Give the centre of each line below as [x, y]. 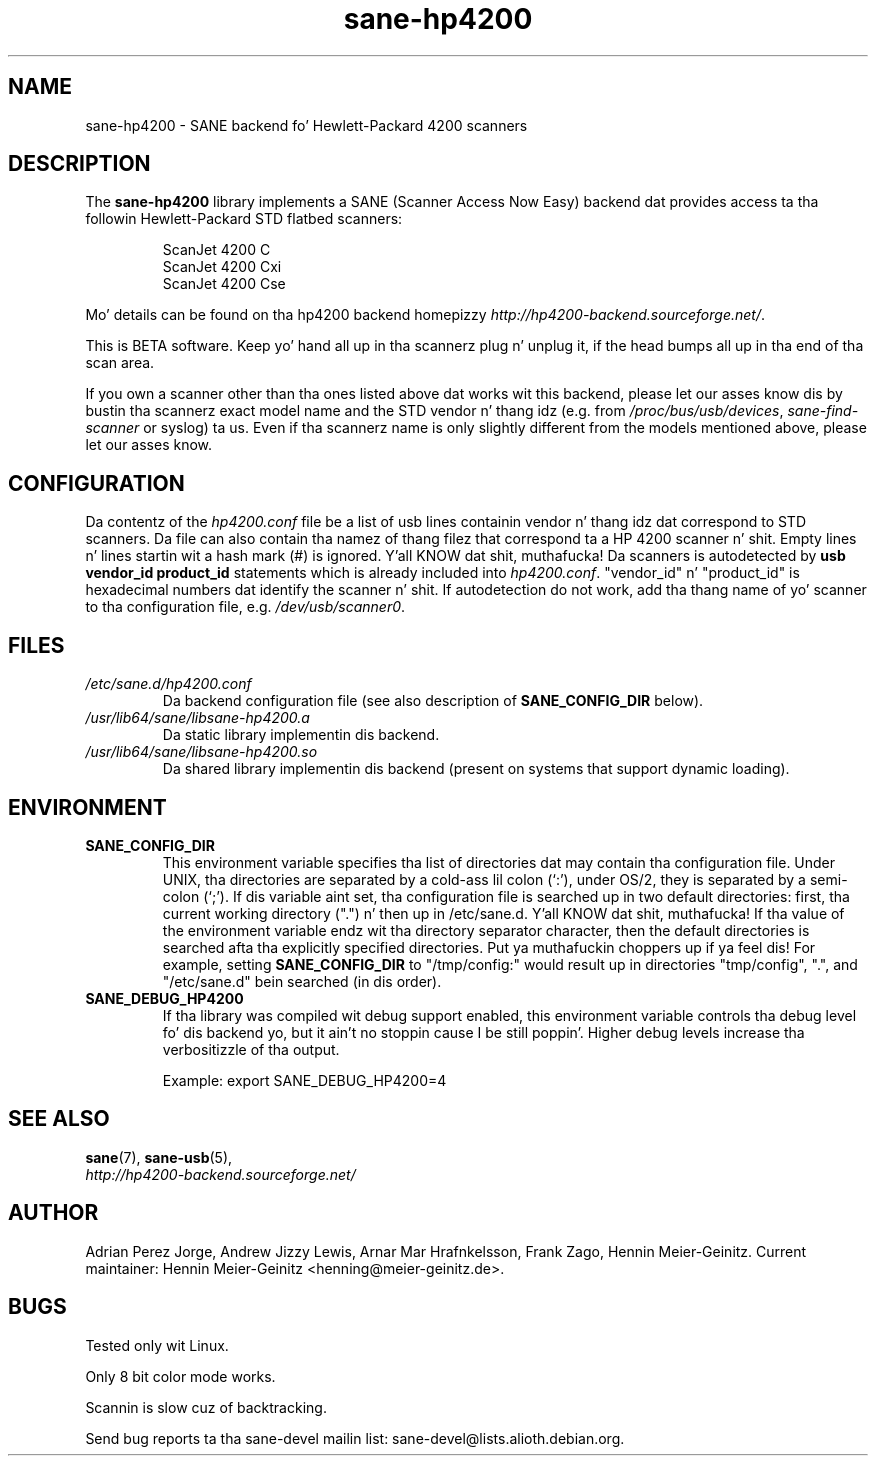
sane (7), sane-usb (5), [159, 1157]
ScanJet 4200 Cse [224, 284]
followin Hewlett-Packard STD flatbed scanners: [244, 219]
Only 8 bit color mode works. [180, 1376]
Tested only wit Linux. [157, 1345]
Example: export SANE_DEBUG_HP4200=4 [304, 1080]
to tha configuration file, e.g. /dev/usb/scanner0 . [245, 607]
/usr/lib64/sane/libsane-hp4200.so [201, 752]
